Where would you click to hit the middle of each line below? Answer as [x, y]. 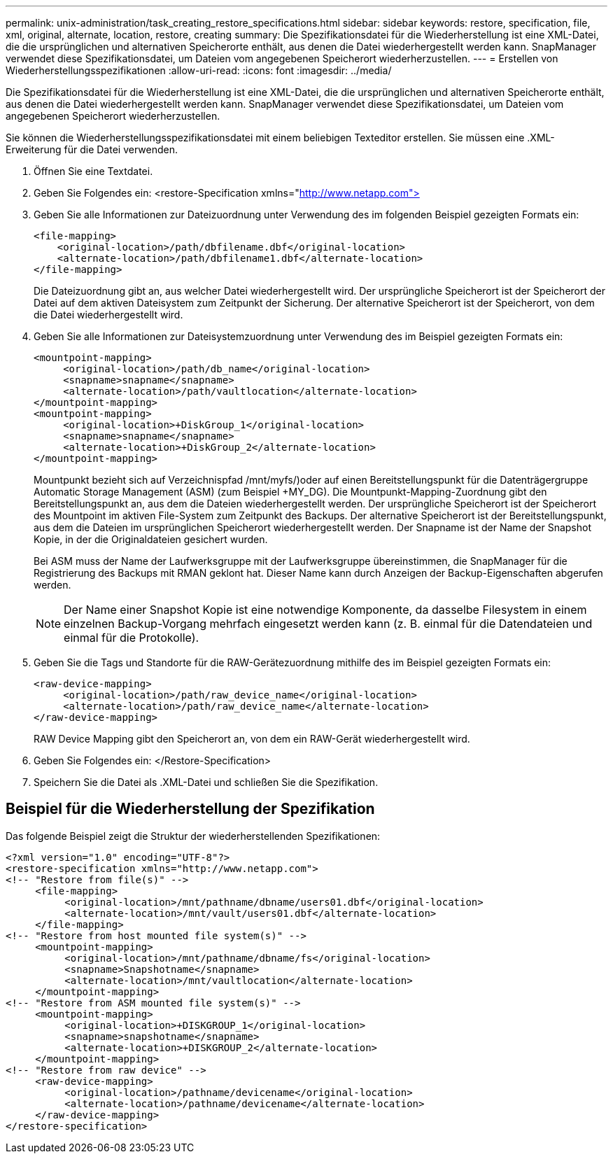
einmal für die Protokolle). [132, 638]
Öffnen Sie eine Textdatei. [93, 171]
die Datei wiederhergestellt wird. [108, 315]
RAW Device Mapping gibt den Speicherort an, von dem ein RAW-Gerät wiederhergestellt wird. [252, 739]
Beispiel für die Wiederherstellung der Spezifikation [190, 809]
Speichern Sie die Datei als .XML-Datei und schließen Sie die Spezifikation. [206, 782]
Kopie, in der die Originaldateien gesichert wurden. [151, 539]
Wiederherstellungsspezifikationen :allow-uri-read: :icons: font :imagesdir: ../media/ [199, 70]
